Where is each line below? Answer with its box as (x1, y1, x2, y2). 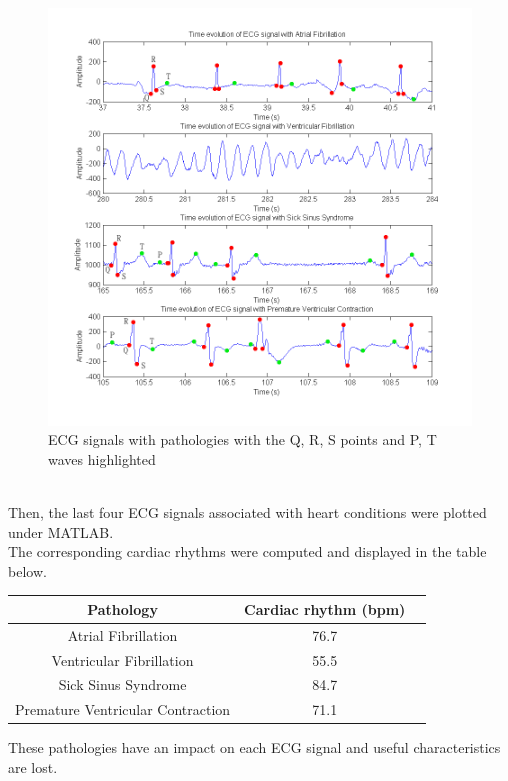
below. (8, 560, 47, 581)
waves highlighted (48, 448, 156, 469)
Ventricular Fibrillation (51, 649, 194, 670)
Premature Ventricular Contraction (15, 699, 231, 720)
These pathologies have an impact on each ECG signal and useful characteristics (8, 737, 501, 758)
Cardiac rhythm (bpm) (244, 598, 406, 619)
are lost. (8, 757, 58, 777)
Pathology (87, 598, 158, 619)
